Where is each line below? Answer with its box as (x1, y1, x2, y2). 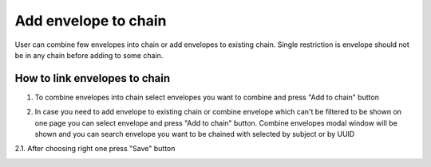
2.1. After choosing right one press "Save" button (14, 144, 176, 153)
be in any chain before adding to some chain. (14, 50, 164, 60)
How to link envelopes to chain (14, 72, 171, 85)
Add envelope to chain (14, 12, 167, 29)
